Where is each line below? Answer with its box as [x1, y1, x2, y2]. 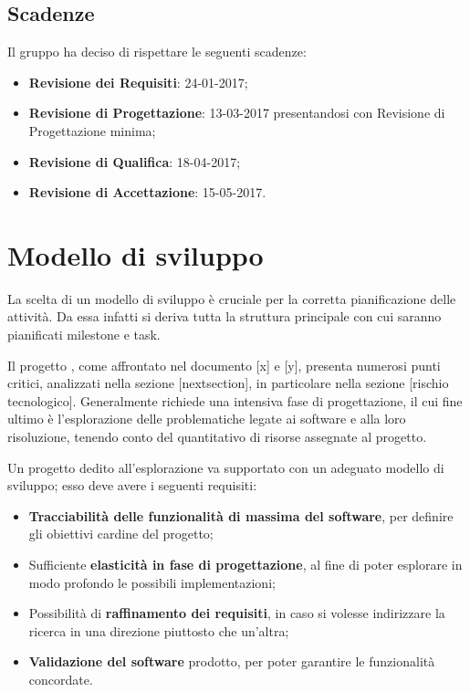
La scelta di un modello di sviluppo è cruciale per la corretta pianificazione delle [7, 288, 456, 308]
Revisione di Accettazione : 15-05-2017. [28, 183, 266, 202]
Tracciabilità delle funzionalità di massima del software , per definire [28, 506, 454, 525]
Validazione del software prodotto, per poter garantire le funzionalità [28, 652, 435, 671]
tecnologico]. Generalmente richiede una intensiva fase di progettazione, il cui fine [7, 391, 463, 410]
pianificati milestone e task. [7, 325, 161, 344]
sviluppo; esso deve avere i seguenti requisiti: [7, 476, 257, 495]
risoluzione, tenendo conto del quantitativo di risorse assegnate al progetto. [7, 427, 427, 446]
